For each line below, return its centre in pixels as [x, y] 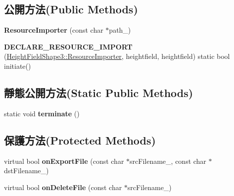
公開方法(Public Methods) [71, 9]
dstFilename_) [26, 171]
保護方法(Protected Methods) [80, 140]
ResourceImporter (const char [54, 30]
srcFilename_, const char [168, 161]
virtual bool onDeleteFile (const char [63, 187]
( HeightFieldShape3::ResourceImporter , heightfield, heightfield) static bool [117, 56]
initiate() [18, 66]
